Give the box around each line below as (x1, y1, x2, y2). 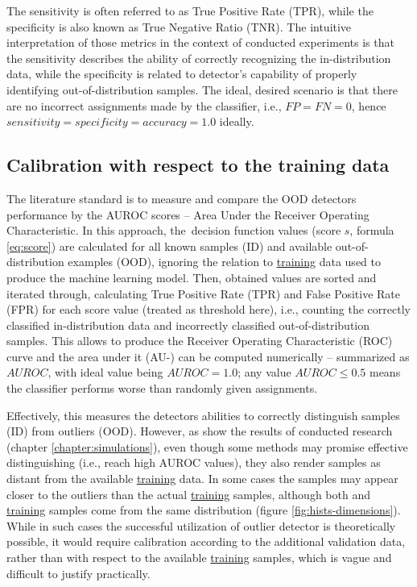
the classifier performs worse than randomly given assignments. (6, 380, 318, 397)
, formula (349, 222, 394, 239)
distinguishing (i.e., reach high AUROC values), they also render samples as (6, 454, 381, 471)
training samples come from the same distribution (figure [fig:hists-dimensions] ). (6, 502, 401, 518)
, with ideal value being (47, 364, 163, 381)
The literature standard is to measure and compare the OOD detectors (6, 189, 357, 206)
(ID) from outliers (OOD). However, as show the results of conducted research (6, 423, 393, 439)
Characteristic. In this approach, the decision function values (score (6, 222, 341, 239)
